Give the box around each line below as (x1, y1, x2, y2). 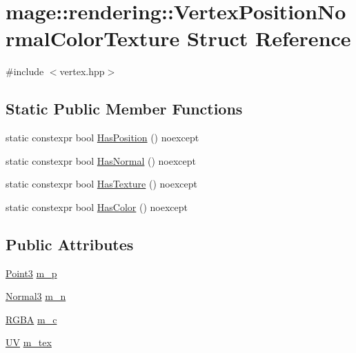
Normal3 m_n (6, 289, 66, 303)
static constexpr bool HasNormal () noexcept (6, 153, 197, 168)
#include (6, 64, 44, 79)
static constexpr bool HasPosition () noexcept (6, 130, 199, 145)
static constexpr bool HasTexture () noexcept (6, 176, 197, 191)
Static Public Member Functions (6, 98, 243, 119)
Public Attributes (6, 233, 134, 254)
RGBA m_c (6, 312, 57, 326)
